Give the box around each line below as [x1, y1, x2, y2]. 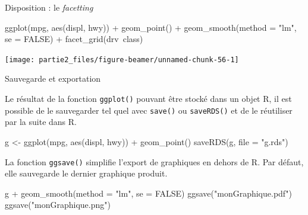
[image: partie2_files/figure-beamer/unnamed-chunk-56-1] [5, 55, 239, 64]
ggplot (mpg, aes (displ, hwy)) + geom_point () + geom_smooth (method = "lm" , [5, 21, 297, 33]
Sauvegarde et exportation [5, 72, 101, 85]
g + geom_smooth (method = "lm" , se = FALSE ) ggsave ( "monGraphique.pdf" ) [5, 187, 292, 199]
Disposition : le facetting [5, 1, 93, 13]
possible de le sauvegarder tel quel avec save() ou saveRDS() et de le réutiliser [5, 104, 293, 116]
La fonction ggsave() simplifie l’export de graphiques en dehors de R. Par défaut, [5, 155, 304, 168]
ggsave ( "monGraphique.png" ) [5, 198, 111, 211]
